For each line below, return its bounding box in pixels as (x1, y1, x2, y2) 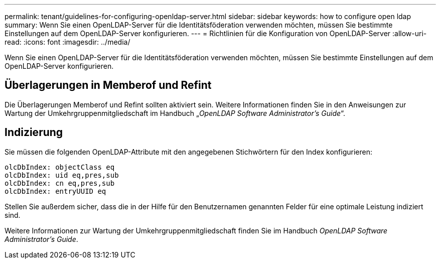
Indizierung (5, 126, 63, 139)
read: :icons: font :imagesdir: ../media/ (5, 38, 130, 46)
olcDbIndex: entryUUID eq (5, 187, 106, 195)
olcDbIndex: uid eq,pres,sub (5, 171, 119, 179)
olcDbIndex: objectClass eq (5, 163, 115, 171)
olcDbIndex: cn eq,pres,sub (5, 179, 115, 187)
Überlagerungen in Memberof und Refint (5, 79, 212, 92)
